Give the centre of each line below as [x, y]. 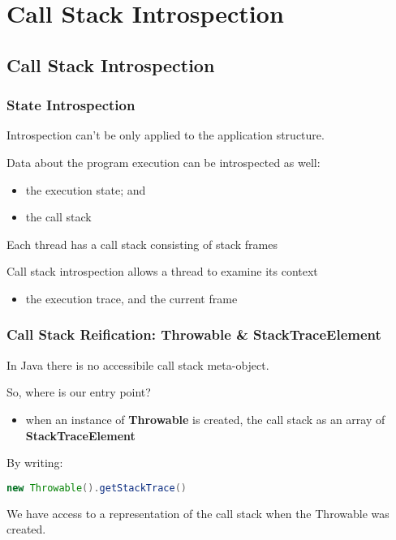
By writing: [35, 463]
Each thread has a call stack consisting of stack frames [142, 244]
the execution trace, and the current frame [131, 298]
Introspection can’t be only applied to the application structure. [166, 135]
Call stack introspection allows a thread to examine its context [162, 271]
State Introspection [71, 105]
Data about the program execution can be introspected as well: [164, 162]
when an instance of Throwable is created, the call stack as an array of [205, 419]
